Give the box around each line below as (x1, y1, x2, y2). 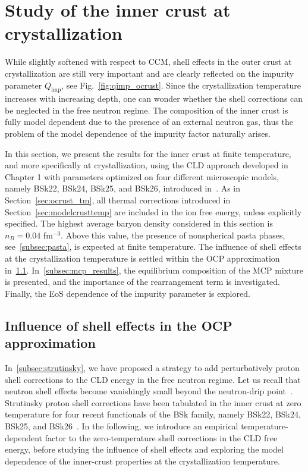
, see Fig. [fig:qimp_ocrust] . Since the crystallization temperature (61, 78, 301, 91)
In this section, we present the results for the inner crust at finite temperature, (5, 147, 291, 159)
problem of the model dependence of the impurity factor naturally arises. (5, 127, 271, 140)
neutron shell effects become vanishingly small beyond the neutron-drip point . (5, 385, 293, 397)
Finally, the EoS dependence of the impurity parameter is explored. (5, 287, 250, 299)
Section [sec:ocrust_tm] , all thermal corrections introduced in (5, 194, 231, 206)
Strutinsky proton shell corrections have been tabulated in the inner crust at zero (5, 396, 301, 409)
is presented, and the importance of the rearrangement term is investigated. (5, 275, 280, 288)
